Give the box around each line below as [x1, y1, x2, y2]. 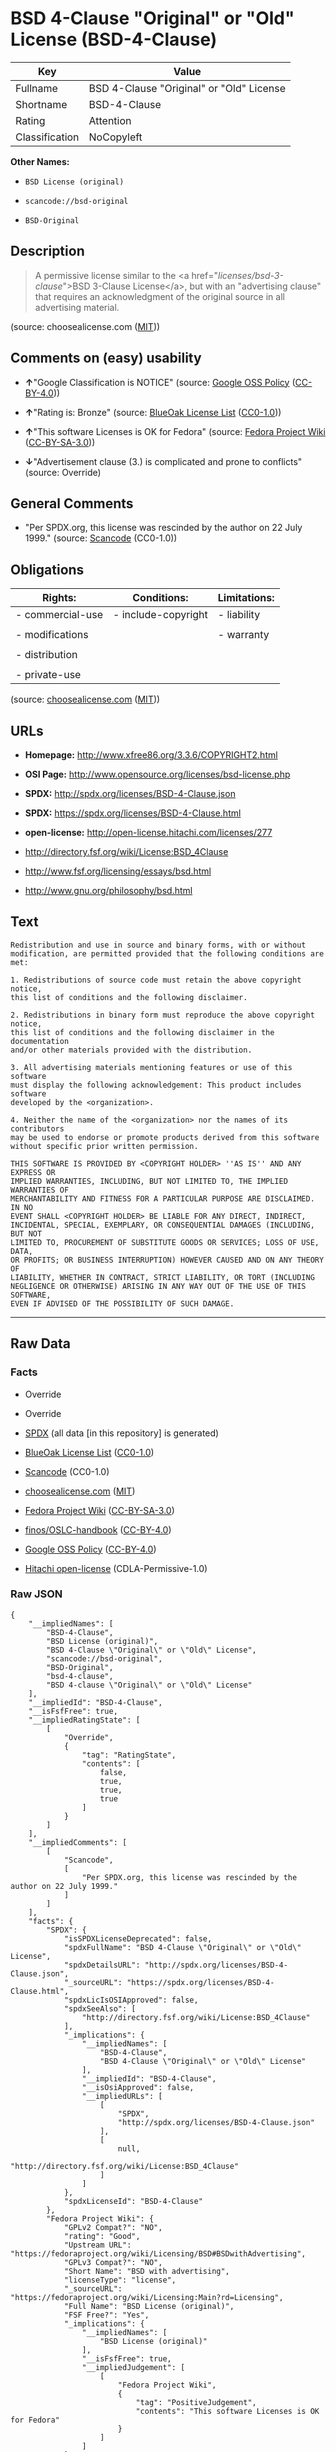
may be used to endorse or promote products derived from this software [10, 1132, 320, 1142]
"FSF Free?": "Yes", [63, 2310, 150, 2320]
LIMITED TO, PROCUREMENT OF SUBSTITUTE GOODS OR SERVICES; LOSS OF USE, [10, 1237, 320, 1247]
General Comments [10, 495, 134, 512]
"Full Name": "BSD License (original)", [63, 2301, 235, 2311]
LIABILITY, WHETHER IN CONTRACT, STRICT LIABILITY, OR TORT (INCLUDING [10, 1272, 315, 1282]
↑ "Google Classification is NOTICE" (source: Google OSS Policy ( [24, 376, 296, 388]
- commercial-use [15, 608, 104, 622]
